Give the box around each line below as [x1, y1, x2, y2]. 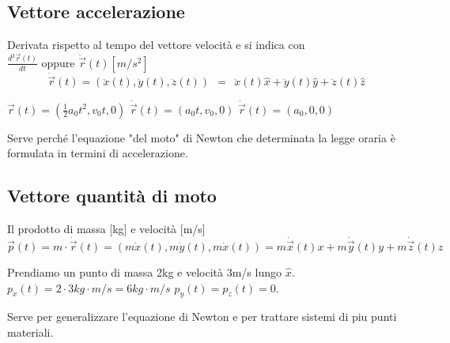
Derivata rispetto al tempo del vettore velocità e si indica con [7, 36, 305, 53]
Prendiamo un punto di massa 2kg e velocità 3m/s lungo [7, 264, 282, 281]
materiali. [7, 324, 54, 341]
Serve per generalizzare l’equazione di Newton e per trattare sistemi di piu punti [7, 308, 397, 325]
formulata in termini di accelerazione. [7, 145, 188, 161]
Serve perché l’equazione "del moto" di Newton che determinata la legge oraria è [7, 129, 395, 145]
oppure [41, 58, 75, 70]
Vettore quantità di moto [7, 183, 217, 208]
